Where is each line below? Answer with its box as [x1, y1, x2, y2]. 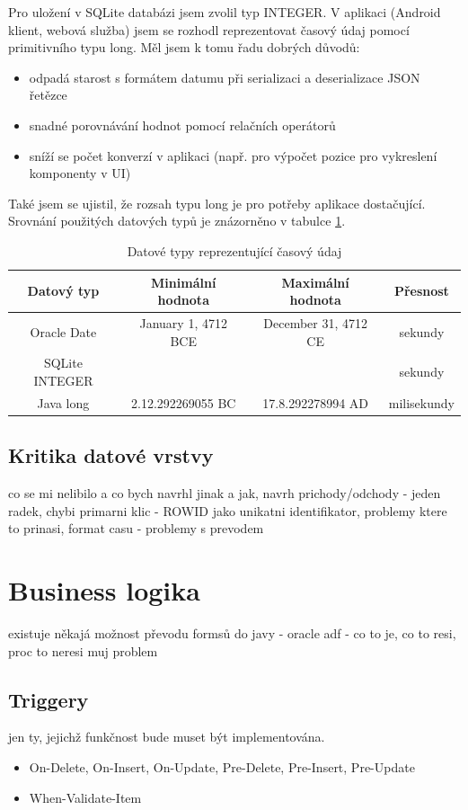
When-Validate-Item [29, 788, 142, 806]
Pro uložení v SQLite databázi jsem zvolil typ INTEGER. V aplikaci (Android [8, 3, 441, 21]
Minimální [151, 272, 216, 291]
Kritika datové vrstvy [8, 441, 214, 469]
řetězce [29, 85, 67, 104]
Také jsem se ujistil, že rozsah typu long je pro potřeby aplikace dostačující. [8, 193, 426, 212]
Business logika [8, 572, 200, 609]
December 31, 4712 [263, 313, 368, 332]
